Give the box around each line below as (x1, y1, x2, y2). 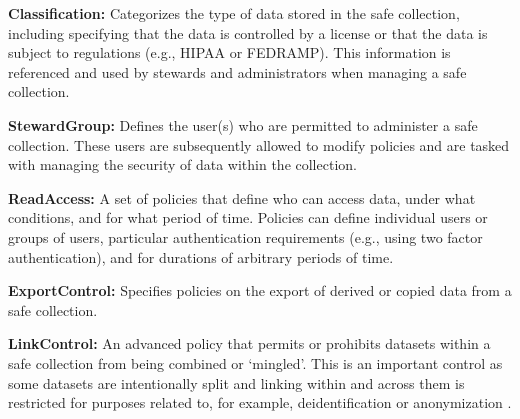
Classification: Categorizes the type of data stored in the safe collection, (8, 3, 460, 23)
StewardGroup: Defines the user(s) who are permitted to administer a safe (8, 114, 478, 135)
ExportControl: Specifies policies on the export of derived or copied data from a (8, 280, 512, 301)
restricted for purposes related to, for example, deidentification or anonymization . (8, 392, 512, 413)
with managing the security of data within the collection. (8, 154, 357, 175)
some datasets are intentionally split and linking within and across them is (8, 372, 465, 393)
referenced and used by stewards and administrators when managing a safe (8, 61, 467, 82)
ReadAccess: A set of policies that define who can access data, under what (8, 187, 476, 208)
